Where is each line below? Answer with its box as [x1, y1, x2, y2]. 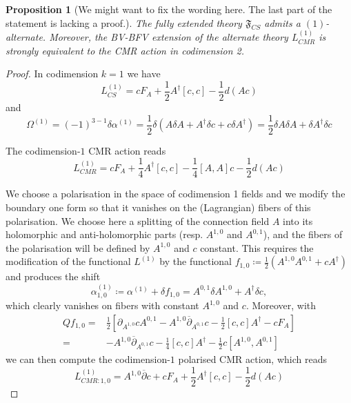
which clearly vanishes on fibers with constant [6, 298, 199, 313]
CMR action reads [88, 143, 166, 157]
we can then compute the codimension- [6, 352, 170, 366]
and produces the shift [6, 269, 101, 284]
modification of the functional [6, 254, 131, 268]
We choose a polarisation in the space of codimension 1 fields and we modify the [6, 186, 345, 201]
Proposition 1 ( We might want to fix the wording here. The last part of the [6, 2, 332, 16]
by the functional [159, 254, 232, 268]
